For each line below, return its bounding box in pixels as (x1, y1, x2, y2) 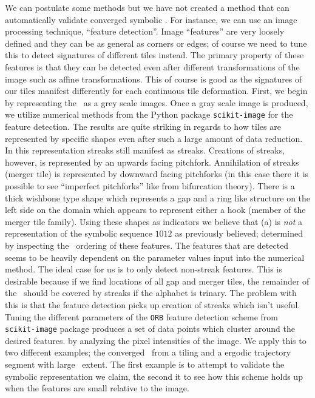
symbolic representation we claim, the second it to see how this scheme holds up (5, 369, 303, 382)
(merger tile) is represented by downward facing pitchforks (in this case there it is (5, 167, 309, 180)
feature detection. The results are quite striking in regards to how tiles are (5, 120, 281, 132)
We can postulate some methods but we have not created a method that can (5, 1, 290, 13)
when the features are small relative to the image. (5, 382, 189, 394)
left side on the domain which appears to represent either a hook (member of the (5, 203, 306, 216)
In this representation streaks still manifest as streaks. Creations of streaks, (5, 144, 285, 157)
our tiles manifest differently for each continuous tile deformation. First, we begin (5, 84, 308, 97)
